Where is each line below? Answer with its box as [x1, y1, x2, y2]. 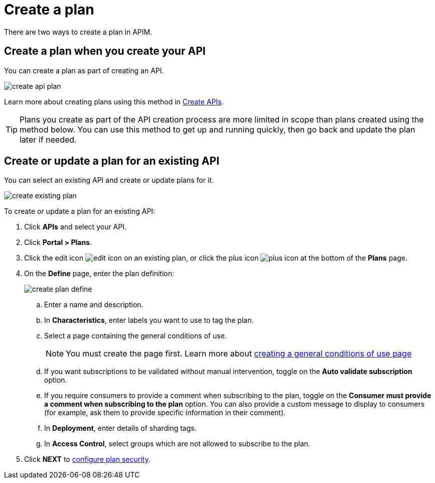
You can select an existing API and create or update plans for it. [4, 176, 214, 185]
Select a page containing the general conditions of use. [44, 331, 227, 340]
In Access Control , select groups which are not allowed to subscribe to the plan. [44, 439, 311, 448]
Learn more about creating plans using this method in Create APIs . [4, 97, 224, 106]
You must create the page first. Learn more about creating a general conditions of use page [66, 348, 412, 359]
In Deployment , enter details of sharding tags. [44, 424, 197, 433]
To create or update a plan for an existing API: [4, 207, 156, 216]
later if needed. [20, 134, 77, 145]
